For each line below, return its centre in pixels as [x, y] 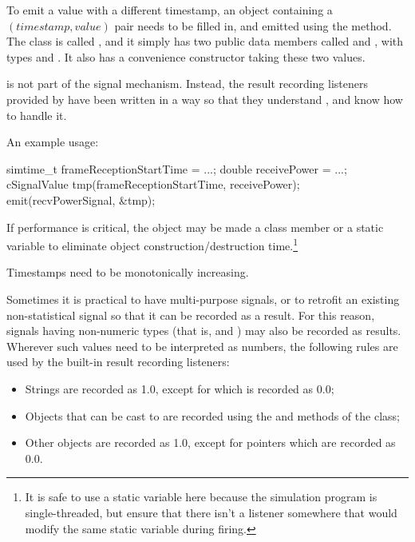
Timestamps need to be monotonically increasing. [128, 272]
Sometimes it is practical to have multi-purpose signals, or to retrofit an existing [203, 299]
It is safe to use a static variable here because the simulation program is [201, 497]
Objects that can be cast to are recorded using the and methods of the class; [212, 415]
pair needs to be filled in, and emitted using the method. [253, 25]
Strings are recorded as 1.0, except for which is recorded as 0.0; [180, 388]
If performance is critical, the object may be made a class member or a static [195, 227]
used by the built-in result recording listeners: [118, 362]
